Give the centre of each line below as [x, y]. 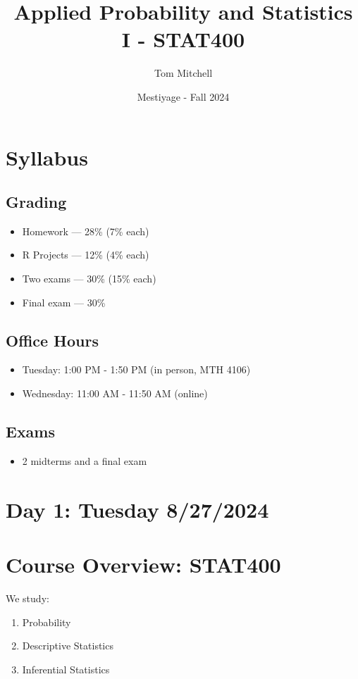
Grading [36, 202]
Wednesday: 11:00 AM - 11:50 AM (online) [115, 393]
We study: [27, 598]
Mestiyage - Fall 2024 [183, 96]
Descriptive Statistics [68, 646]
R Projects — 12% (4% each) [86, 255]
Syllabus [47, 157]
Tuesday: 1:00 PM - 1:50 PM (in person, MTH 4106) [136, 369]
